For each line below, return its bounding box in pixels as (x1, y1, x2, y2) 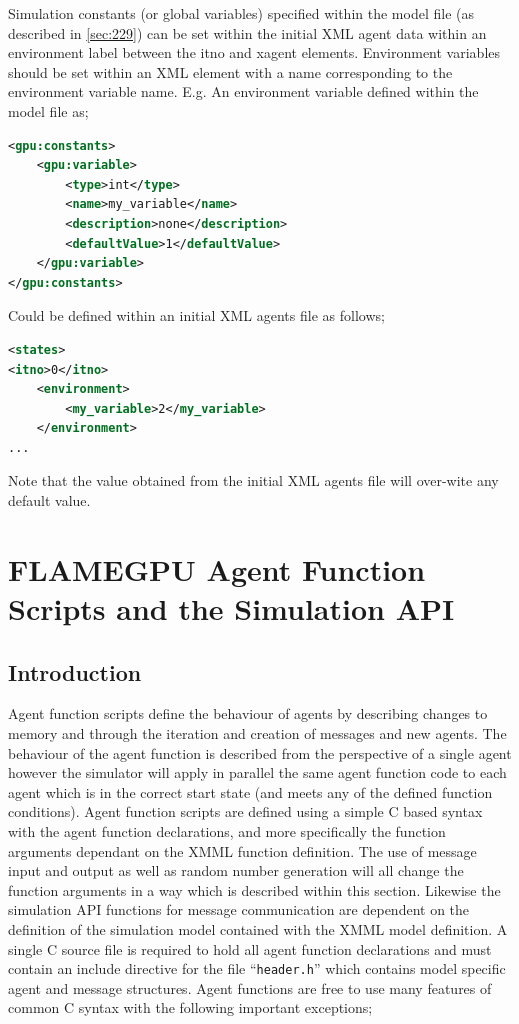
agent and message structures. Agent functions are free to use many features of (8, 977, 492, 998)
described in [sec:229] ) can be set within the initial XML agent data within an (8, 22, 487, 43)
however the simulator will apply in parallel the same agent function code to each (8, 762, 507, 783)
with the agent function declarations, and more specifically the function (8, 820, 446, 841)
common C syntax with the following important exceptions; (8, 997, 373, 1018)
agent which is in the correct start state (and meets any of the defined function (8, 781, 493, 802)
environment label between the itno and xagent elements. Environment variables (8, 42, 501, 63)
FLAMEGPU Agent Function (8, 548, 426, 589)
